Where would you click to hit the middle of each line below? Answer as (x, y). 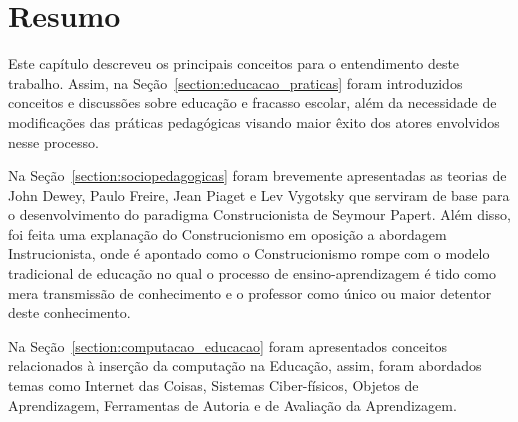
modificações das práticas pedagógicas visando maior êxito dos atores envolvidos (254, 121)
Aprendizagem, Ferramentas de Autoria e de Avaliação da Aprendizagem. (232, 404)
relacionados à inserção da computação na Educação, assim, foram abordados (245, 365)
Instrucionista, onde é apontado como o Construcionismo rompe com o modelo (249, 253)
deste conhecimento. (69, 312)
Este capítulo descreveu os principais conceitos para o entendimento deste (234, 63)
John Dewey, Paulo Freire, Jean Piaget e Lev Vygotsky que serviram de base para (259, 194)
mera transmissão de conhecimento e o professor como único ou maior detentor (250, 292)
